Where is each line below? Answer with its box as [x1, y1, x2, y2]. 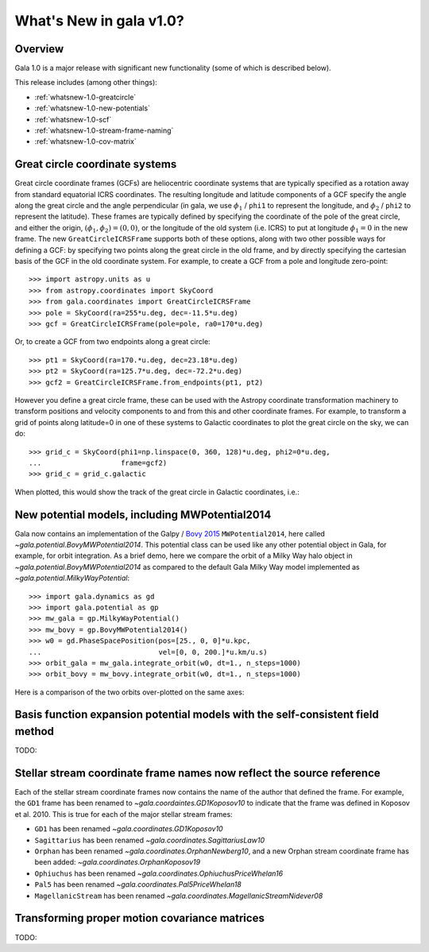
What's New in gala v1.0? [14, 12, 184, 29]
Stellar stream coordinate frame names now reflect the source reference [14, 766, 381, 780]
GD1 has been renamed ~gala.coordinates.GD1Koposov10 [34, 824, 223, 834]
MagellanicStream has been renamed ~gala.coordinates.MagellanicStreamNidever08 [34, 891, 323, 900]
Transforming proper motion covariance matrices [14, 911, 265, 925]
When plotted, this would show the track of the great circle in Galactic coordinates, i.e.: [14, 487, 300, 497]
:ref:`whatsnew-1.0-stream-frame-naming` [34, 126, 174, 135]
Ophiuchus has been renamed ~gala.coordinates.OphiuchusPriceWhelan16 [34, 869, 284, 878]
